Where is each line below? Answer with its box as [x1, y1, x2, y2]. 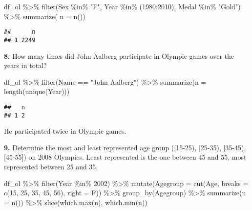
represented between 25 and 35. [4, 161, 98, 171]
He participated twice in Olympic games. [4, 126, 126, 136]
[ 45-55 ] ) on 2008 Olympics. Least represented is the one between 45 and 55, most [4, 152, 247, 162]
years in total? [4, 60, 47, 70]
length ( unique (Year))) [4, 86, 70, 96]
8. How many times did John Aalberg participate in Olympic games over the [4, 50, 234, 61]
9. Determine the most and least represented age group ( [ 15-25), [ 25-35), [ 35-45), [4, 142, 246, 152]
